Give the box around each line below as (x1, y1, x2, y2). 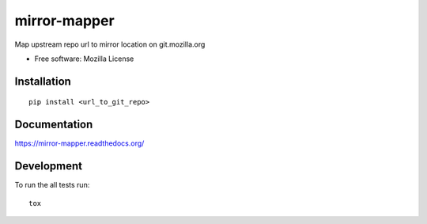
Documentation (14, 118, 93, 131)
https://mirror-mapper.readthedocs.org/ (14, 139, 145, 148)
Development (14, 159, 83, 173)
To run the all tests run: (14, 180, 90, 190)
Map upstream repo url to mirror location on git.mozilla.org (14, 40, 206, 49)
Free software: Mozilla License (34, 54, 134, 63)
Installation (14, 74, 71, 88)
